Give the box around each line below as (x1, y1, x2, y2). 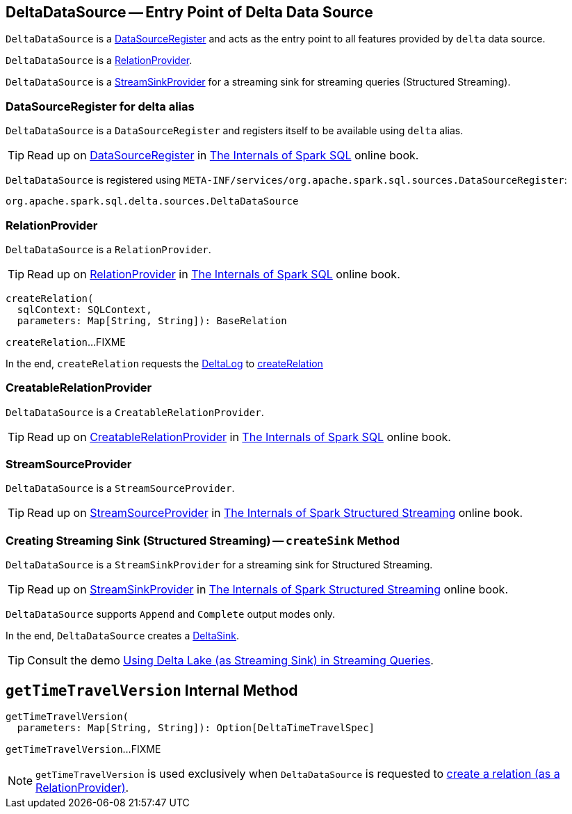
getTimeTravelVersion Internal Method (6, 681, 298, 699)
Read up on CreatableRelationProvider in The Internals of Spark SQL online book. (27, 429, 451, 444)
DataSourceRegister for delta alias (6, 99, 195, 113)
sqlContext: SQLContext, (17, 303, 152, 315)
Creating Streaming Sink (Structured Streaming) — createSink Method (6, 533, 400, 548)
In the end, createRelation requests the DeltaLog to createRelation (6, 357, 323, 369)
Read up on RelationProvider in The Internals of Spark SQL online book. (27, 266, 400, 281)
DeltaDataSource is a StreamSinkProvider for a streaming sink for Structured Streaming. (6, 559, 433, 571)
